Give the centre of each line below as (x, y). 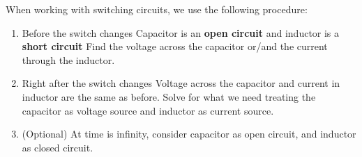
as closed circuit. (58, 147)
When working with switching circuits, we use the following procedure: (157, 9)
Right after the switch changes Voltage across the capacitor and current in (181, 83)
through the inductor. (68, 59)
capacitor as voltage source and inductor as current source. (148, 110)
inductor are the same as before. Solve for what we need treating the (169, 96)
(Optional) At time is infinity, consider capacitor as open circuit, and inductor (189, 134)
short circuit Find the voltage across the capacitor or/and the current (175, 46)
